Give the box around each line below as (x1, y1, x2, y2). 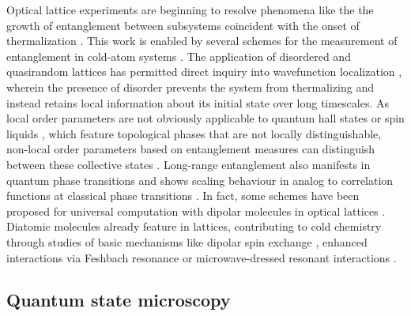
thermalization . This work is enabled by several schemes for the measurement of (6, 32, 398, 49)
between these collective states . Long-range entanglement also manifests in (6, 156, 371, 172)
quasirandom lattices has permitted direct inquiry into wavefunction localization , (6, 63, 402, 80)
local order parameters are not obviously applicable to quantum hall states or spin (6, 110, 405, 126)
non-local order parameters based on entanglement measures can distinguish (6, 141, 375, 157)
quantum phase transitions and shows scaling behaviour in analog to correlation (6, 171, 394, 188)
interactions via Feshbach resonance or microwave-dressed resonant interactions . (6, 249, 397, 265)
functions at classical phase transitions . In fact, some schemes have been (6, 187, 360, 204)
